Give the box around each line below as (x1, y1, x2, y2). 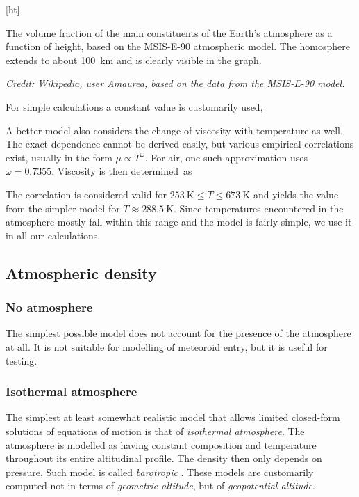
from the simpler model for (6, 200, 120, 215)
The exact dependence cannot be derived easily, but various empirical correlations (6, 136, 354, 151)
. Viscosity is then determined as (51, 164, 192, 178)
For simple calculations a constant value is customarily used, (6, 99, 263, 113)
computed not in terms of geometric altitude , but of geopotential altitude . (6, 478, 315, 493)
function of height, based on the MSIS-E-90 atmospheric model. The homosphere (6, 39, 350, 54)
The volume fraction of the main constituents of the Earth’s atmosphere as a (6, 25, 333, 40)
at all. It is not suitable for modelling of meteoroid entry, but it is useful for (6, 339, 328, 354)
